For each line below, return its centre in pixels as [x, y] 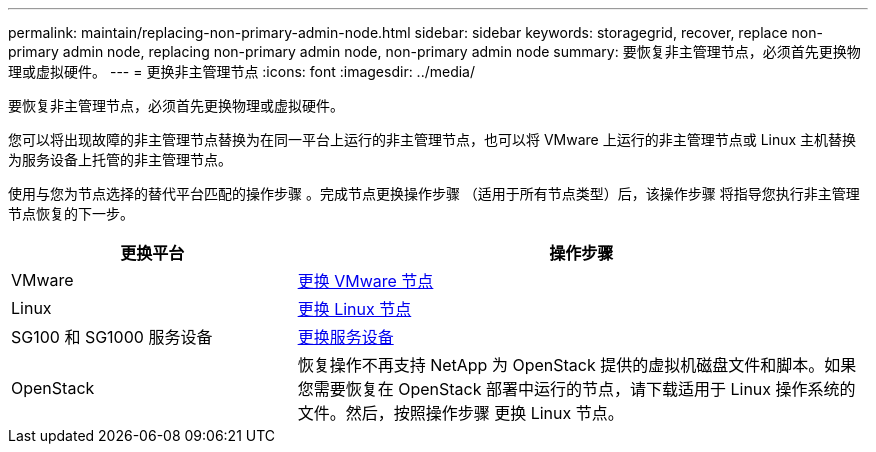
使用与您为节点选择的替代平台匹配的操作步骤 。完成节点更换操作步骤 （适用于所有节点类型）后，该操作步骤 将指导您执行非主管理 [434, 193]
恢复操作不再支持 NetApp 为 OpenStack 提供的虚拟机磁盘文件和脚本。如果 [577, 365]
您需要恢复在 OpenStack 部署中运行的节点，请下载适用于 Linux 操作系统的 [576, 389]
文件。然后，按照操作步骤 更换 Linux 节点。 [460, 413]
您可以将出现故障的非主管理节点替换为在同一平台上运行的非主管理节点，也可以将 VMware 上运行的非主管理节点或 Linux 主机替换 [432, 139]
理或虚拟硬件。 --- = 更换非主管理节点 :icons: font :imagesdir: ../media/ [242, 71]
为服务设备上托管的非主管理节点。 [120, 159]
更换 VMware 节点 [365, 281]
